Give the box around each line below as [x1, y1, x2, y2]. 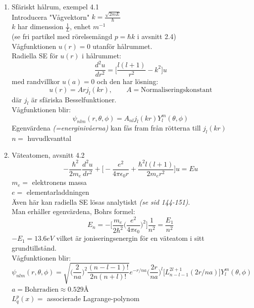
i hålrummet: [82, 50, 121, 61]
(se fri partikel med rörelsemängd [11, 31, 112, 41]
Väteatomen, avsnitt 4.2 [11, 149, 85, 160]
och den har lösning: [97, 76, 158, 87]
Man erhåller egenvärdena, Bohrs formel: [11, 206, 135, 217]
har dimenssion [17, 21, 63, 32]
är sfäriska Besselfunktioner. [31, 94, 117, 104]
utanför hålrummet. [93, 41, 152, 51]
